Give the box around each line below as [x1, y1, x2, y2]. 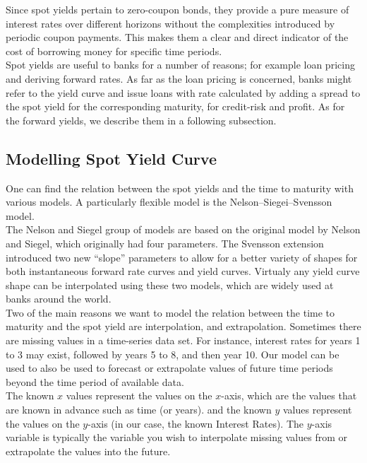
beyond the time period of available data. [6, 374, 184, 389]
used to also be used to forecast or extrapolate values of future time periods [6, 361, 333, 375]
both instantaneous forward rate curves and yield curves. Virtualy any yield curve [6, 264, 360, 279]
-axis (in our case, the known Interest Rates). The [88, 416, 304, 430]
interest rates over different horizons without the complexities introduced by [6, 16, 335, 30]
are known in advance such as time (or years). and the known [6, 402, 272, 417]
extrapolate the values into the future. [6, 443, 171, 458]
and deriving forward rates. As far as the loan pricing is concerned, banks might [6, 71, 352, 86]
